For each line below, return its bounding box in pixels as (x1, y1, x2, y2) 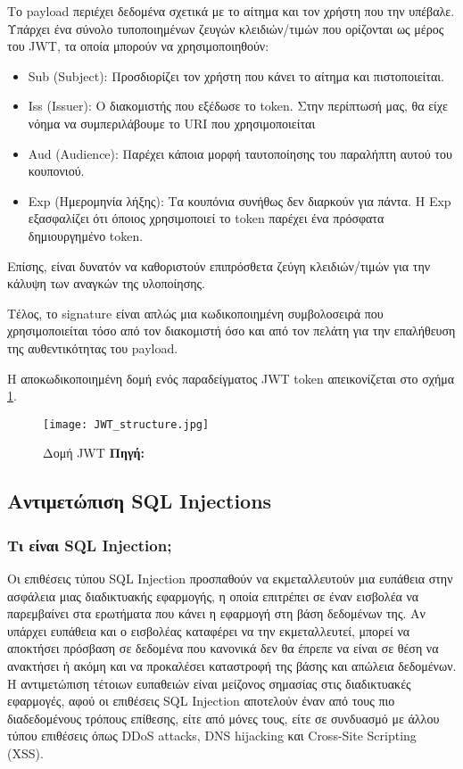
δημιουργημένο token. (28, 226, 144, 244)
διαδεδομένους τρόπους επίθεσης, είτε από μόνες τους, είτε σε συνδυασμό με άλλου (7, 708, 440, 727)
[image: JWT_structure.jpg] (43, 418, 210, 431)
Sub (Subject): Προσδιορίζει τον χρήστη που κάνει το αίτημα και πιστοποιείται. (28, 66, 444, 85)
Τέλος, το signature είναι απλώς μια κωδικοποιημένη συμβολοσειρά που (7, 303, 384, 322)
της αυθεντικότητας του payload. (7, 338, 178, 357)
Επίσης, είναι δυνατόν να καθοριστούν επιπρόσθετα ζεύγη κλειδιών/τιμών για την (7, 256, 431, 275)
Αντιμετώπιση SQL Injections (7, 487, 272, 515)
